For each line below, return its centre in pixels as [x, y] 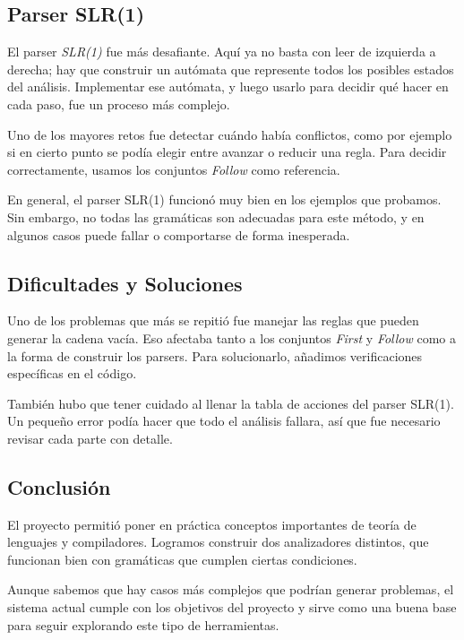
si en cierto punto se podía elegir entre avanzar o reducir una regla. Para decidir [227, 152]
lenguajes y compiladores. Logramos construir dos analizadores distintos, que [218, 542]
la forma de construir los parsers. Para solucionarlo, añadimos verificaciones [215, 355]
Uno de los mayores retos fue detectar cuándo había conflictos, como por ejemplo [230, 134]
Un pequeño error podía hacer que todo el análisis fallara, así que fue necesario [224, 421]
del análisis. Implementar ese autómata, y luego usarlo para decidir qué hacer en [228, 86]
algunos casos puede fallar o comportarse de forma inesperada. [179, 234]
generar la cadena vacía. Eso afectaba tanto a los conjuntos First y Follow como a [232, 337]
